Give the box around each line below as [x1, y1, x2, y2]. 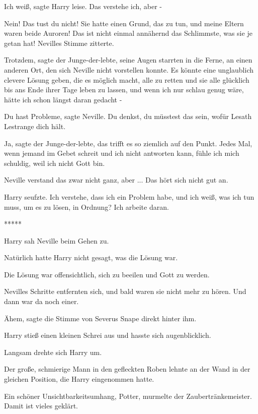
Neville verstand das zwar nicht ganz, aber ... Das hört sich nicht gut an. [4, 174, 228, 185]
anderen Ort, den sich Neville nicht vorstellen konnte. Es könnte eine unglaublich [4, 64, 254, 75]
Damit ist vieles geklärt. [4, 400, 78, 411]
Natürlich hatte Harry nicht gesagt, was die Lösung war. [4, 252, 178, 263]
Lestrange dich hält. [4, 121, 66, 131]
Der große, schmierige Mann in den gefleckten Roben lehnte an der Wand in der [4, 364, 250, 374]
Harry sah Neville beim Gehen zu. [4, 235, 109, 246]
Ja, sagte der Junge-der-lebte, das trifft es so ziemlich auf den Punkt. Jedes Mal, [4, 138, 252, 148]
